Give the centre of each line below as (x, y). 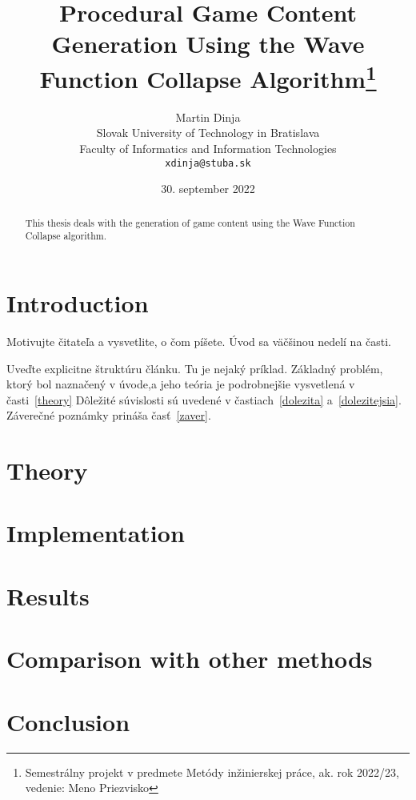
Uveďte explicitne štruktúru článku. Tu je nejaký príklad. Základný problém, (195, 368)
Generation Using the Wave (208, 44)
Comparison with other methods (190, 659)
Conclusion (68, 721)
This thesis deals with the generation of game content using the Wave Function (190, 222)
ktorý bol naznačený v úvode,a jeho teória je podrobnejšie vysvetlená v (181, 384)
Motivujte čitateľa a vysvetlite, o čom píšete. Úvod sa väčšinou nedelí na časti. (199, 341)
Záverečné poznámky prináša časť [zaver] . (109, 415)
